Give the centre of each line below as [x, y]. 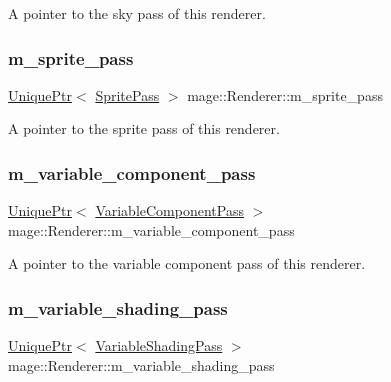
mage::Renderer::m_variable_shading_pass [141, 364]
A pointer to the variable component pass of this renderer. [187, 263]
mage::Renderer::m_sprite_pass [285, 94]
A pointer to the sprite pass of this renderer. [144, 128]
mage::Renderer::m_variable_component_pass [151, 229]
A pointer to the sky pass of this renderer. [137, 13]
